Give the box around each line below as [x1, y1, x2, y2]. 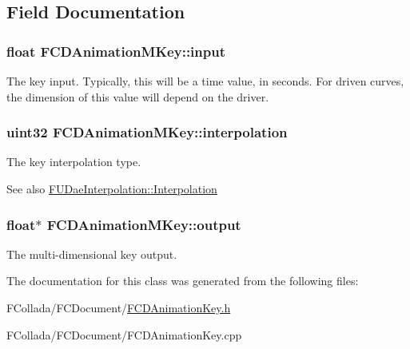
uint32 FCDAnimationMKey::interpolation [6, 122, 288, 142]
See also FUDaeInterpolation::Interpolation [6, 180, 217, 196]
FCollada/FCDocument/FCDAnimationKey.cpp [6, 326, 242, 343]
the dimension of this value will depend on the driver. [6, 88, 269, 105]
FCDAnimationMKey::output [46, 214, 241, 234]
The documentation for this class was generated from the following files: [6, 272, 359, 289]
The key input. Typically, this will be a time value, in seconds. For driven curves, [6, 73, 404, 89]
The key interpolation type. [6, 153, 141, 170]
